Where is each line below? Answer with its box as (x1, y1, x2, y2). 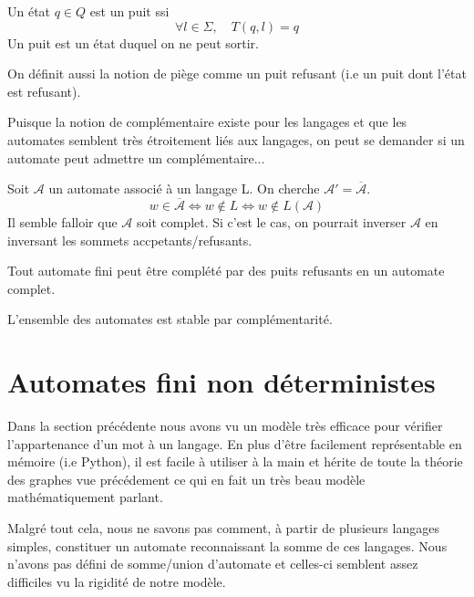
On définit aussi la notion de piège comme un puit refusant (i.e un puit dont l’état (7, 64, 467, 83)
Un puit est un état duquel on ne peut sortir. (7, 33, 259, 52)
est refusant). (7, 81, 81, 100)
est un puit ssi (89, 2, 170, 20)
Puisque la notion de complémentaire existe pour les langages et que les (7, 112, 407, 131)
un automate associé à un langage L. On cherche (48, 179, 320, 198)
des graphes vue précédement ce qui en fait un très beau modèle (7, 469, 366, 488)
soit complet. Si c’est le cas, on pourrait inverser (136, 212, 407, 231)
